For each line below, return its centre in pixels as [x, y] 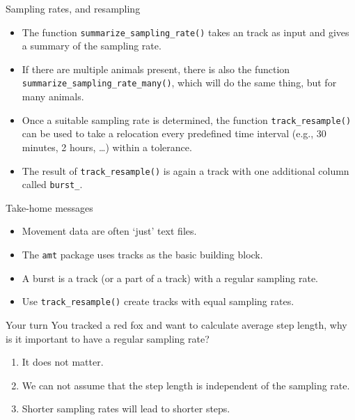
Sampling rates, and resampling [73, 8]
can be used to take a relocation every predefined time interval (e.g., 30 [174, 133]
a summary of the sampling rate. [92, 46]
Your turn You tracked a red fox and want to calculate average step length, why [176, 324]
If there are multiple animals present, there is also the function [156, 69]
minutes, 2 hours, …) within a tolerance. [107, 147]
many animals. [53, 96]
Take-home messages [49, 207]
